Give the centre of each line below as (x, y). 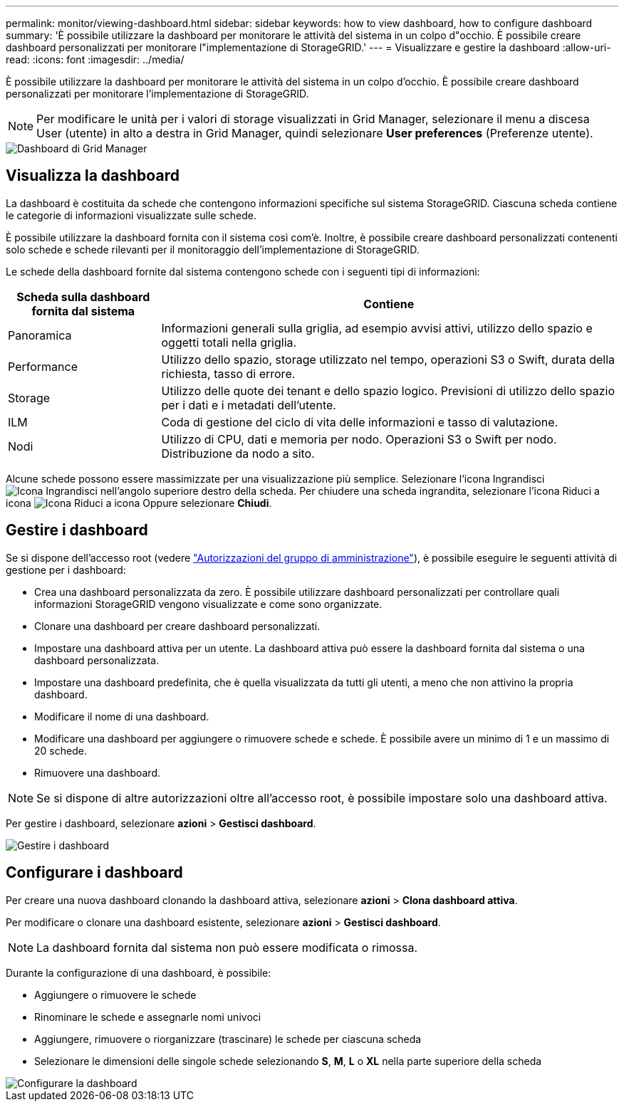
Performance (43, 366)
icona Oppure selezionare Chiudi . (139, 503)
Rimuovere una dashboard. (98, 772)
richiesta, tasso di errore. (228, 373)
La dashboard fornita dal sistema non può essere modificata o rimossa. (227, 947)
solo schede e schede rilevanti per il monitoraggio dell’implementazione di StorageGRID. (213, 249)
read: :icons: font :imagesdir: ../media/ (95, 59)
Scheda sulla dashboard (83, 297)
